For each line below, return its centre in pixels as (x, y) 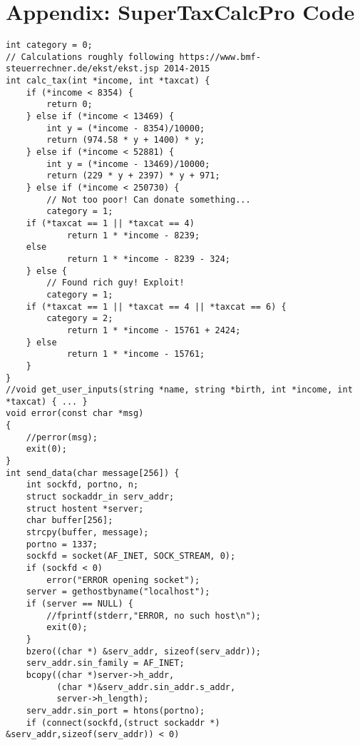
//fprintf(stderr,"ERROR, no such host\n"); (154, 615)
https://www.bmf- (220, 57)
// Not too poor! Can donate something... (149, 199)
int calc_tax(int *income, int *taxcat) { (108, 81)
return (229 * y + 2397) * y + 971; (133, 176)
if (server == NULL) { (79, 603)
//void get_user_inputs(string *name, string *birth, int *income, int (179, 390)
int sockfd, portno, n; (82, 485)
